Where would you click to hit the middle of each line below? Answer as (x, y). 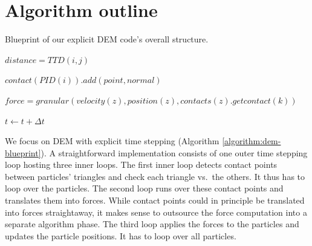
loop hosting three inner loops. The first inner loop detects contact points (141, 165)
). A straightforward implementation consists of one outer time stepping (174, 152)
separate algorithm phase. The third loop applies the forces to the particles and (152, 224)
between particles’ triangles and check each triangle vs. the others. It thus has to (155, 176)
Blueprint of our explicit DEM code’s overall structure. (107, 39)
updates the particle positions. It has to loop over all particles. (121, 235)
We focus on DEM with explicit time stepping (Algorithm (112, 141)
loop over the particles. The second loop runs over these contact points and (144, 188)
